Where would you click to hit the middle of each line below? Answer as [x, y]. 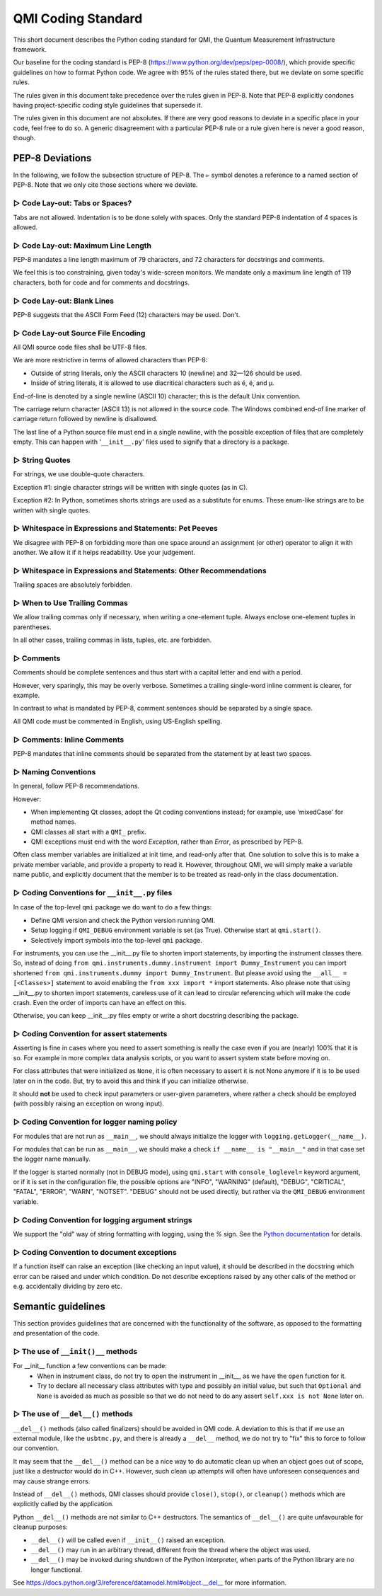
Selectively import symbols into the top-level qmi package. [117, 940]
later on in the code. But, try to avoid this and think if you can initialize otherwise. [131, 1081]
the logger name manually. [52, 1159]
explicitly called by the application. [64, 1504]
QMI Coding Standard [78, 18]
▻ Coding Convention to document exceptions [95, 1252]
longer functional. [57, 1569]
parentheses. [33, 627]
